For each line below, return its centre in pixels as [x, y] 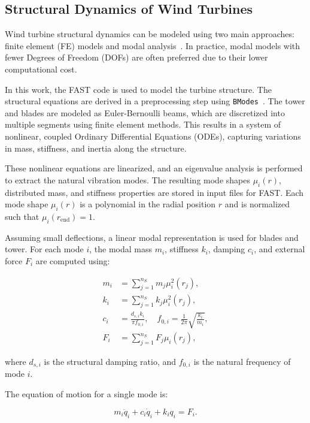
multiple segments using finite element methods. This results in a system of [143, 124]
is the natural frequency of [242, 361]
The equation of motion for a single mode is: [86, 393]
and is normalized [257, 204]
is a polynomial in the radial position [148, 204]
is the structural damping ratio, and [110, 361]
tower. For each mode [44, 249]
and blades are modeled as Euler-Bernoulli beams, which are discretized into [145, 112]
